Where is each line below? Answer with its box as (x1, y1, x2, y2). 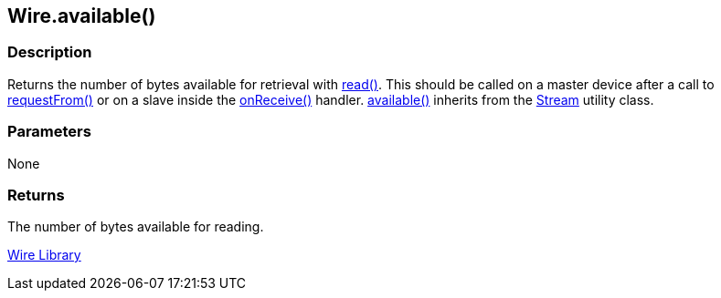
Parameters (7, 122, 91, 141)
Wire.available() (7, 5, 156, 27)
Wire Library (7, 247, 81, 263)
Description (7, 43, 92, 62)
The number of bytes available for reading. (7, 219, 264, 235)
